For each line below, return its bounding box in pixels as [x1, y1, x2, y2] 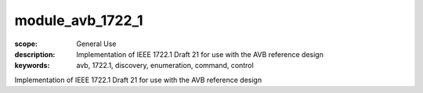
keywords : [14, 61, 50, 70]
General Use [76, 39, 117, 48]
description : [14, 49, 56, 59]
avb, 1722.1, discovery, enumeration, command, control [76, 61, 254, 70]
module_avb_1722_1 [14, 12, 144, 29]
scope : [14, 39, 38, 48]
